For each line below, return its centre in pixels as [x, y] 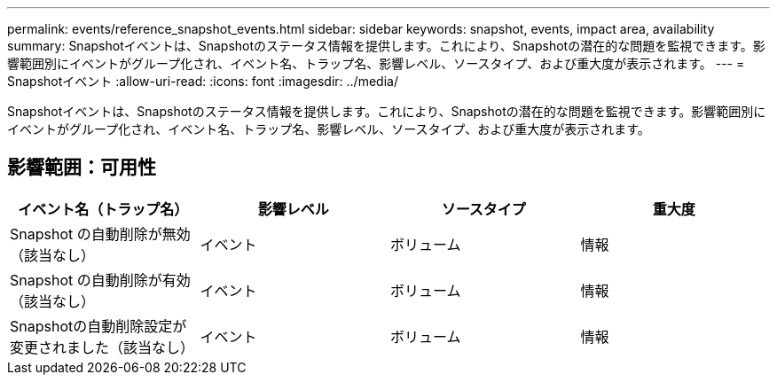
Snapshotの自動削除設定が [98, 326]
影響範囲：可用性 [82, 168]
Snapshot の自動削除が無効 [100, 234]
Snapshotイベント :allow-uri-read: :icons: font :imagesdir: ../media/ [203, 81]
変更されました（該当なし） [102, 347]
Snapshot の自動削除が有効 [100, 280]
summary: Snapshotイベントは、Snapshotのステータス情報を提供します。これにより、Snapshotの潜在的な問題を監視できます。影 [386, 46]
